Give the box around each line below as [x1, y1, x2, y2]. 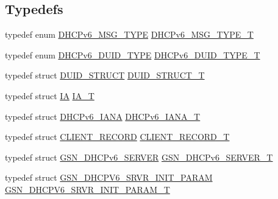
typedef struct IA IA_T [5, 89, 94, 102]
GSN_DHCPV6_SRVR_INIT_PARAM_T [5, 183, 170, 195]
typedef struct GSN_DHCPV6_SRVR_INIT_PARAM [5, 171, 213, 184]
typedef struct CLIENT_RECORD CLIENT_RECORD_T [5, 130, 230, 143]
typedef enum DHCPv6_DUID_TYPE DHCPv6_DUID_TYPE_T [5, 48, 260, 61]
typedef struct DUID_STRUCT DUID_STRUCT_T [5, 69, 205, 82]
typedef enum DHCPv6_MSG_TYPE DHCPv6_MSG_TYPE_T [5, 28, 254, 41]
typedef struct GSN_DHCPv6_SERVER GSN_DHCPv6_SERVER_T [5, 150, 273, 163]
